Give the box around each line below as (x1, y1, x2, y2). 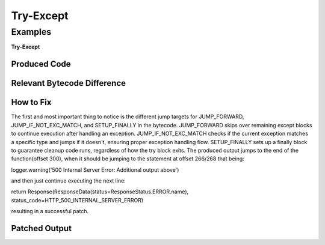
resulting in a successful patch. (11, 208, 89, 215)
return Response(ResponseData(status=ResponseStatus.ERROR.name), (11, 188, 189, 195)
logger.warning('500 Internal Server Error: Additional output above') (11, 166, 179, 174)
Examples (11, 26, 52, 37)
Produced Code (11, 59, 72, 69)
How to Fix (11, 97, 52, 107)
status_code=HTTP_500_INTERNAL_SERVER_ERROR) (11, 196, 144, 204)
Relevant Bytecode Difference (11, 78, 126, 88)
